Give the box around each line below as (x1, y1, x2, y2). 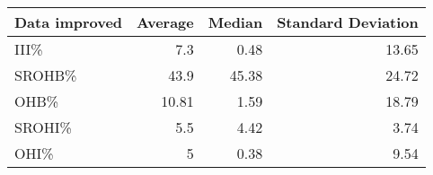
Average (137, 12, 194, 32)
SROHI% (14, 117, 72, 137)
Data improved (14, 12, 123, 32)
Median (208, 12, 263, 32)
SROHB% (14, 65, 77, 85)
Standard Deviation (277, 12, 419, 32)
